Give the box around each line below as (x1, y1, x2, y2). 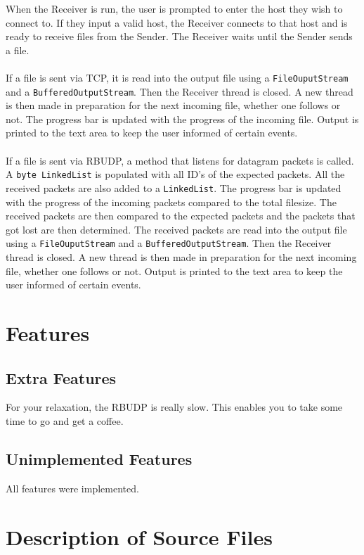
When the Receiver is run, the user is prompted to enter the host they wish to (6, 1, 343, 15)
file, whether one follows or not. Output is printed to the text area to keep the (6, 263, 343, 278)
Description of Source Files (6, 522, 273, 551)
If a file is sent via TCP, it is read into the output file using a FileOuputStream (6, 70, 349, 84)
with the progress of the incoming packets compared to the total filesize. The (6, 194, 337, 209)
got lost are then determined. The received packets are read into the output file (6, 222, 347, 236)
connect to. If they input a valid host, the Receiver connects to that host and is (6, 15, 348, 30)
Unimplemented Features (6, 447, 193, 469)
